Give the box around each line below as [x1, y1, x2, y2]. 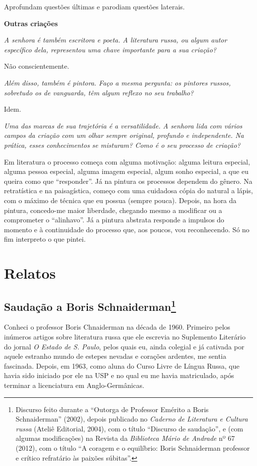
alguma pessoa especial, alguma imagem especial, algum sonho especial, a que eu [4, 166, 249, 176]
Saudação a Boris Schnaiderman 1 [4, 297, 176, 314]
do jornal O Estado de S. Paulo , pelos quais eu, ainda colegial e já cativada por [4, 341, 245, 351]
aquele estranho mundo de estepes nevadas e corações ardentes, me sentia [4, 351, 226, 361]
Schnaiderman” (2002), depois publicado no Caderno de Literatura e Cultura [15, 414, 248, 424]
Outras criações [4, 18, 58, 28]
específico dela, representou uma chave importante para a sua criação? [4, 44, 216, 54]
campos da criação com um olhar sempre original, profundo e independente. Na [4, 130, 244, 140]
